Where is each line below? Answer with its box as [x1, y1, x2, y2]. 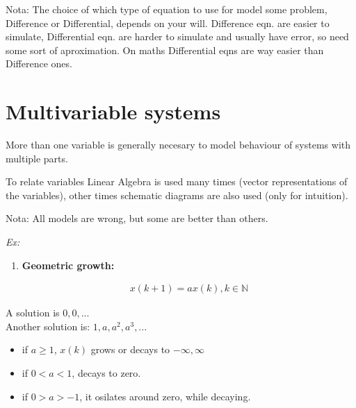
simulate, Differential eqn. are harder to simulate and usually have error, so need [6, 29, 349, 44]
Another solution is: [6, 318, 90, 333]
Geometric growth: [22, 257, 115, 272]
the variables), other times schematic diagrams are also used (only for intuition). [6, 187, 348, 202]
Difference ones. [6, 56, 72, 71]
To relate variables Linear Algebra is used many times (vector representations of [6, 174, 348, 189]
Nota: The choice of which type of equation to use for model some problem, [6, 2, 327, 16]
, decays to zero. [72, 366, 141, 380]
